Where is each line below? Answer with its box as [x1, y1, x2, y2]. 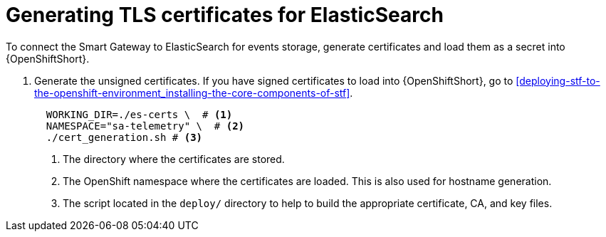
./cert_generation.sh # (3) [46, 131, 203, 143]
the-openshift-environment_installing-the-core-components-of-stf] [34, 86, 350, 99]
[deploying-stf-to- [516, 74, 600, 87]
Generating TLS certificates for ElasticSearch [6, 3, 444, 27]
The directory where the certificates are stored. [63, 152, 285, 165]
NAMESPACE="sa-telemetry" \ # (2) [46, 120, 245, 132]
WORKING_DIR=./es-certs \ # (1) [46, 108, 233, 120]
